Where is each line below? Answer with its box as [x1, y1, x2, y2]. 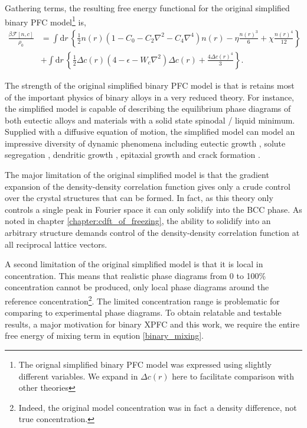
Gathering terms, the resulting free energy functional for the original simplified [5, 2, 290, 14]
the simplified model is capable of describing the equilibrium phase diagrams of [5, 102, 291, 115]
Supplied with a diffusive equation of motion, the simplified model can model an [5, 125, 295, 138]
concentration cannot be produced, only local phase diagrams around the [5, 281, 269, 293]
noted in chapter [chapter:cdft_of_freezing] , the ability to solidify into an [5, 215, 271, 227]
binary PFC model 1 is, [5, 14, 86, 28]
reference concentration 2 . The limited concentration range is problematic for [5, 293, 280, 307]
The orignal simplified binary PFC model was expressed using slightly [18, 358, 272, 371]
